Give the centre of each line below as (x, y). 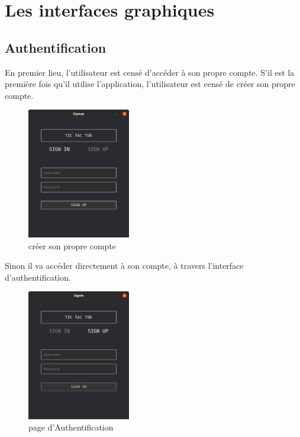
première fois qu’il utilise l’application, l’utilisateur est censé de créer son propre (150, 84)
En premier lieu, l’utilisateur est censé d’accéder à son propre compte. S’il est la (150, 72)
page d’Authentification (71, 427)
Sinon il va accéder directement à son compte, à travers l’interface (124, 266)
